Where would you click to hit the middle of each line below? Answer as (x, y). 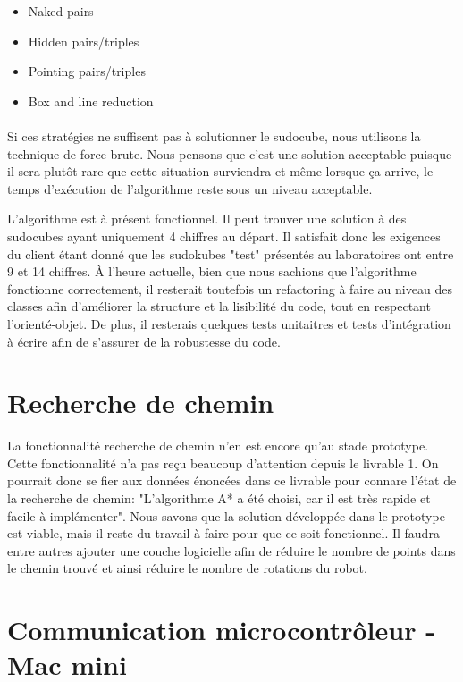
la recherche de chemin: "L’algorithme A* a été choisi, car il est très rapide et (219, 498)
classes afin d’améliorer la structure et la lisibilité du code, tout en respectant (219, 306)
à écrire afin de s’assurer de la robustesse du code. (144, 341)
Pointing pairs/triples (87, 71)
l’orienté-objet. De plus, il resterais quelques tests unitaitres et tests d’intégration (229, 323)
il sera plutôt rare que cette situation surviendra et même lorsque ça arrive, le (220, 171)
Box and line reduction (91, 101)
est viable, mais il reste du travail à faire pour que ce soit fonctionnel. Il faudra (223, 533)
